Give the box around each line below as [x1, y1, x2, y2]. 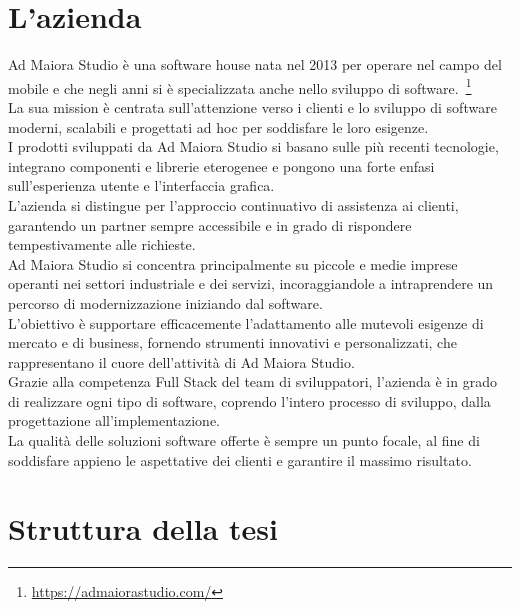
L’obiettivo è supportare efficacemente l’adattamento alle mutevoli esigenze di [8, 312, 484, 333]
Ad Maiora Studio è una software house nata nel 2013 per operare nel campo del [8, 54, 502, 75]
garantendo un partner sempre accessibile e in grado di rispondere [8, 214, 412, 235]
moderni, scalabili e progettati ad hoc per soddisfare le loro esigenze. [8, 116, 429, 137]
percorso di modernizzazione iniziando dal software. [8, 292, 323, 313]
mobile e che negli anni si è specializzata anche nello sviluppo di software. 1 [8, 74, 472, 98]
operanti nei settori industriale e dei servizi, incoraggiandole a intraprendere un [8, 273, 494, 294]
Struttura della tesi [8, 508, 278, 549]
